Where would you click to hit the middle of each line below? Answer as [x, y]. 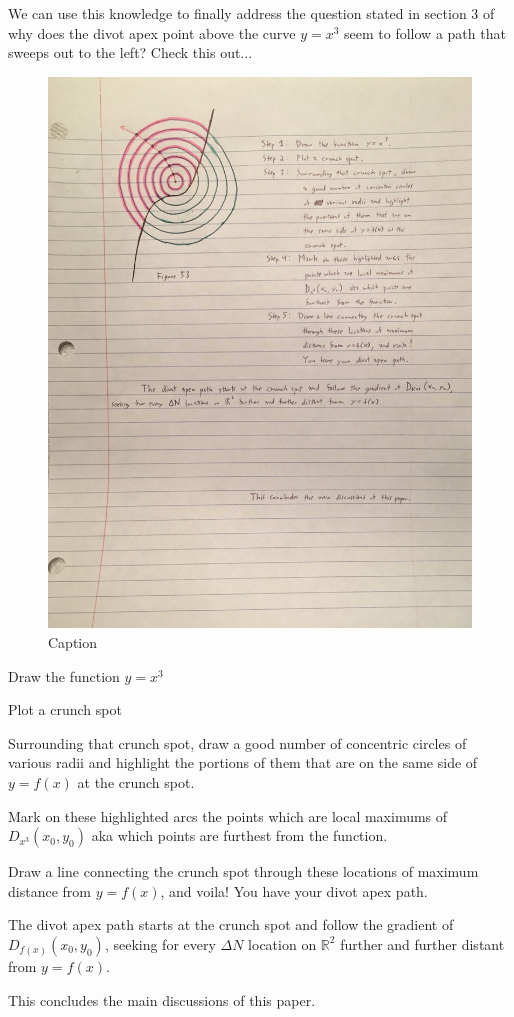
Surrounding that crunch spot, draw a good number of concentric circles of [237, 742]
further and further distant [422, 943]
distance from [49, 890]
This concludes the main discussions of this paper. [162, 999]
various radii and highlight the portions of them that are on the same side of [243, 762]
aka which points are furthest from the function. [239, 835]
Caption [73, 642]
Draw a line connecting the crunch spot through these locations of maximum [243, 871]
